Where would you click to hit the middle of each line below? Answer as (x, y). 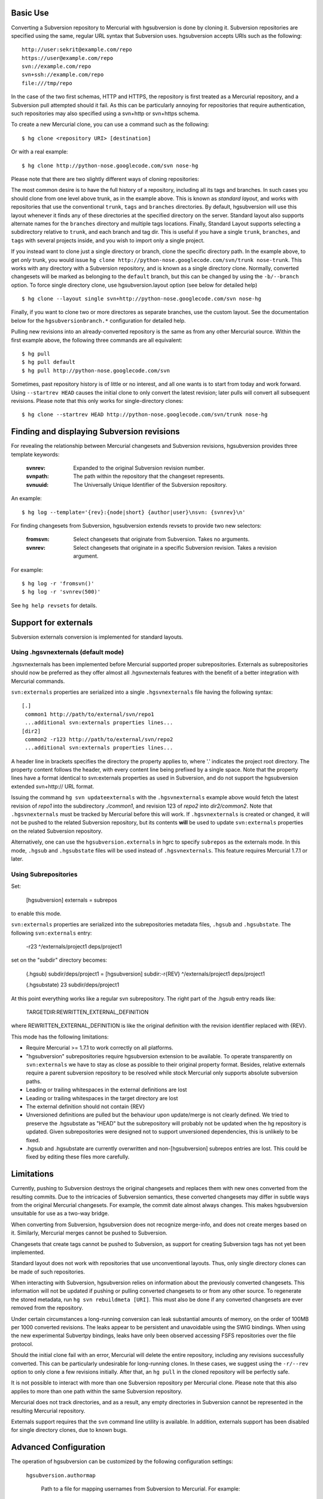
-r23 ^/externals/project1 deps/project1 (74, 947)
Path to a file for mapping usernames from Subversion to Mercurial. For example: (141, 1489)
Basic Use (30, 13)
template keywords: (35, 454)
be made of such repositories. (48, 1272)
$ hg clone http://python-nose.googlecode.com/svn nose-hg (110, 165)
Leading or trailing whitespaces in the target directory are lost (102, 1098)
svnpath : (37, 476)
